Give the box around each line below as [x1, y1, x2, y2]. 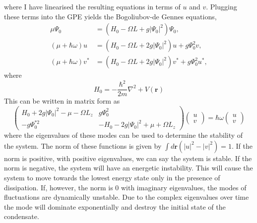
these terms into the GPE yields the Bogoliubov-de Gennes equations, [4, 11, 217, 21]
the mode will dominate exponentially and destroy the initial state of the [4, 201, 226, 212]
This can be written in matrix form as [4, 96, 120, 106]
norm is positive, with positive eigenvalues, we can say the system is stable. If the [4, 153, 252, 163]
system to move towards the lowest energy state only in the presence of [4, 172, 220, 182]
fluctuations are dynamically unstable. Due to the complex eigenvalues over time [4, 192, 249, 202]
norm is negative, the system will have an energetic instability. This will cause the [4, 163, 253, 173]
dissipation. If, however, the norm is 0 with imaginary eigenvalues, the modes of [4, 182, 247, 192]
